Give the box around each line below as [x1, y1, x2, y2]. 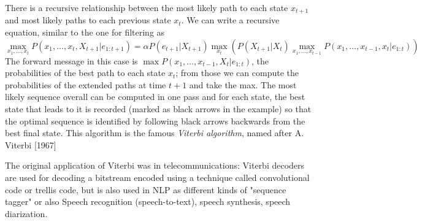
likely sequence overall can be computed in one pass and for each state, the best [5, 90, 305, 103]
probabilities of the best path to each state [5, 66, 166, 79]
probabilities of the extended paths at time [5, 78, 166, 91]
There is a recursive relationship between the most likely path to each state [5, 1, 288, 13]
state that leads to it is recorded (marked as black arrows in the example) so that [5, 102, 312, 115]
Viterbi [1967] [5, 138, 56, 151]
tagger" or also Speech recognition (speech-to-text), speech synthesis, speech [5, 195, 291, 208]
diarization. [5, 207, 48, 220]
